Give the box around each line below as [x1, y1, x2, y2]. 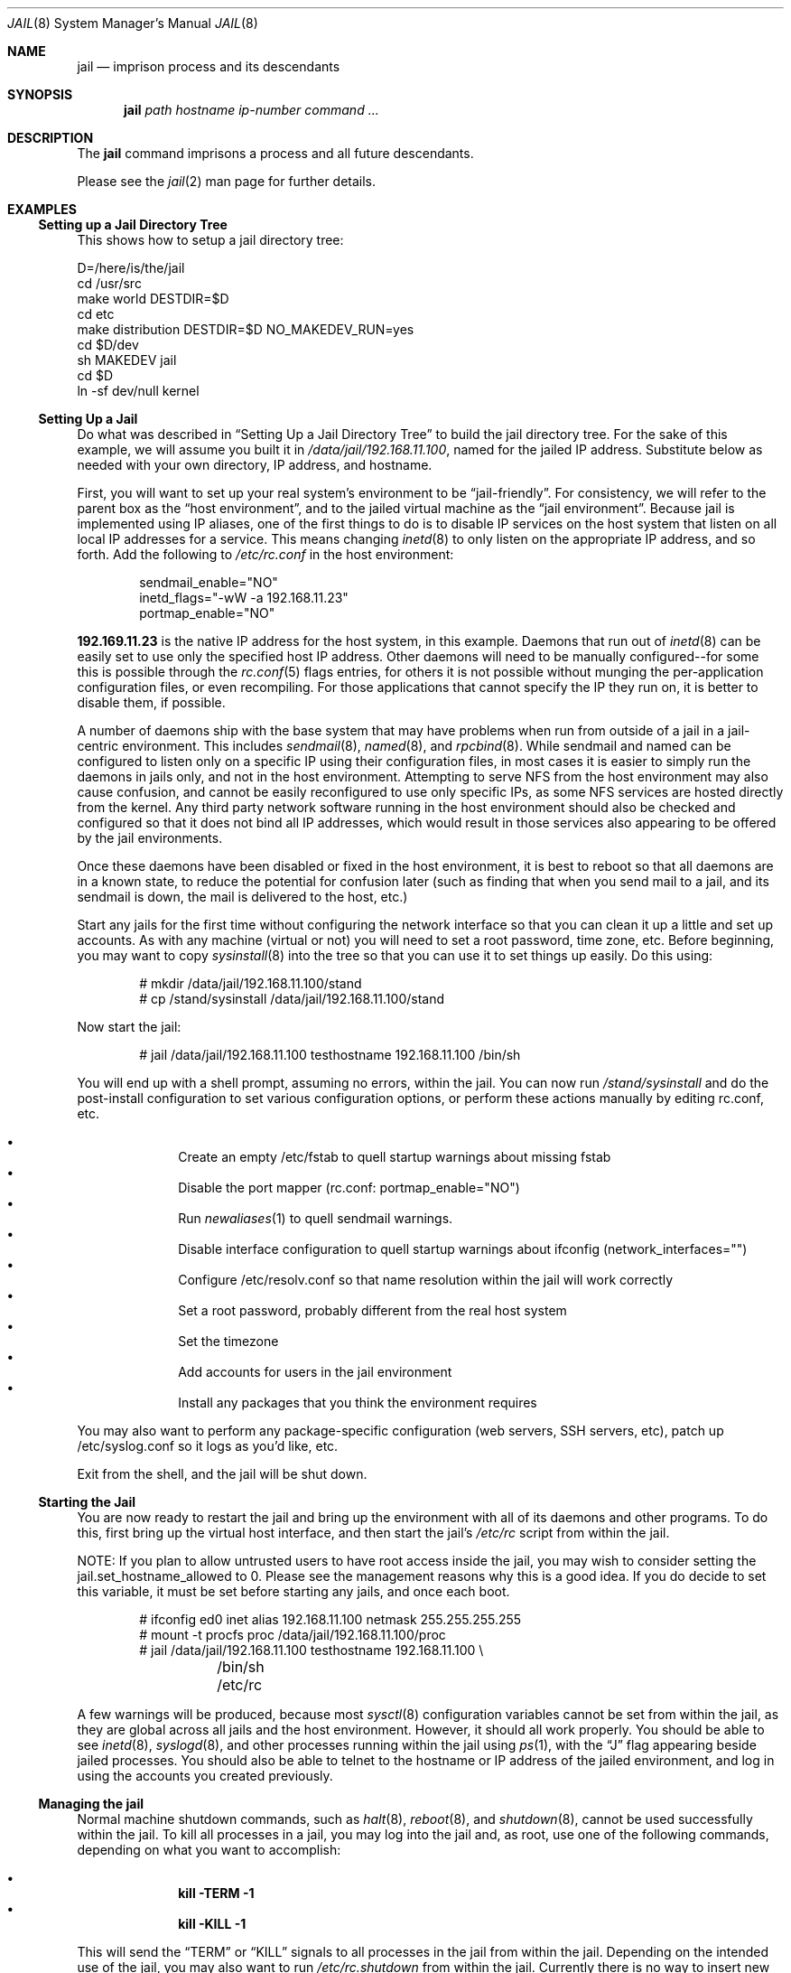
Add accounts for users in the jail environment [178, 1364, 452, 1379]
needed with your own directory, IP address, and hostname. [77, 457, 433, 472]
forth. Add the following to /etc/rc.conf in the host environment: [77, 547, 454, 562]
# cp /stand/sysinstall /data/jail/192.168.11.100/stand [139, 991, 445, 1006]
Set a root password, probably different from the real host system [178, 1303, 567, 1318]
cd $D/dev [77, 337, 139, 352]
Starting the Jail [38, 1494, 136, 1510]
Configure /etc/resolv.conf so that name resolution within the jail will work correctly [178, 1272, 674, 1287]
